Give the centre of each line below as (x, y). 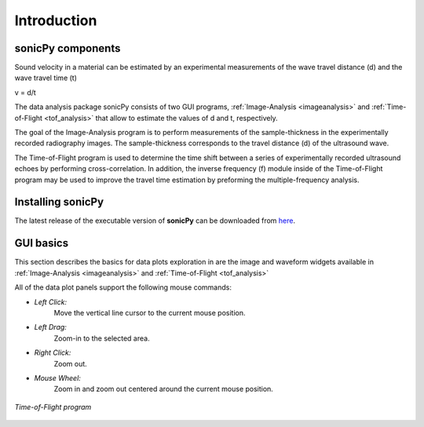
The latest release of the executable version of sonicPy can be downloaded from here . (155, 221)
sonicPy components (68, 48)
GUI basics (42, 243)
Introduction (56, 20)
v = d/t (26, 92)
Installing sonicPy (59, 202)
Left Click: (50, 301)
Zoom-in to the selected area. (102, 338)
